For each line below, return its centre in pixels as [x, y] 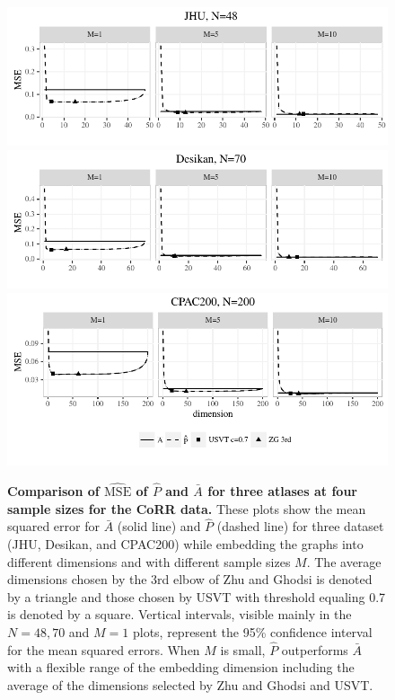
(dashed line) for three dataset [300, 526]
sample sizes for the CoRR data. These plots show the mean [187, 508]
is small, [243, 649]
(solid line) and [159, 526]
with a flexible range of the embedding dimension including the [181, 667]
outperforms [315, 649]
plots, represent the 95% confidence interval [252, 632]
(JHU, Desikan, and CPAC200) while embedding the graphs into [185, 544]
